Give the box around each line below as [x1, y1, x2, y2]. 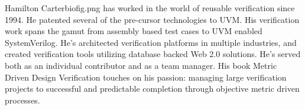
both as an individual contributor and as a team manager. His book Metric [5, 59, 277, 71]
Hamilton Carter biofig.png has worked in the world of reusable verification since [5, 2, 295, 14]
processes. [5, 94, 40, 106]
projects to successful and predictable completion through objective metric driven [5, 82, 300, 95]
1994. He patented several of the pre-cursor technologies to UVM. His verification [5, 13, 300, 25]
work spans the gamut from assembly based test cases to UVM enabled [5, 25, 262, 37]
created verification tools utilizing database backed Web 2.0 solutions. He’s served [5, 48, 301, 60]
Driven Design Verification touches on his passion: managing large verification [5, 71, 287, 83]
